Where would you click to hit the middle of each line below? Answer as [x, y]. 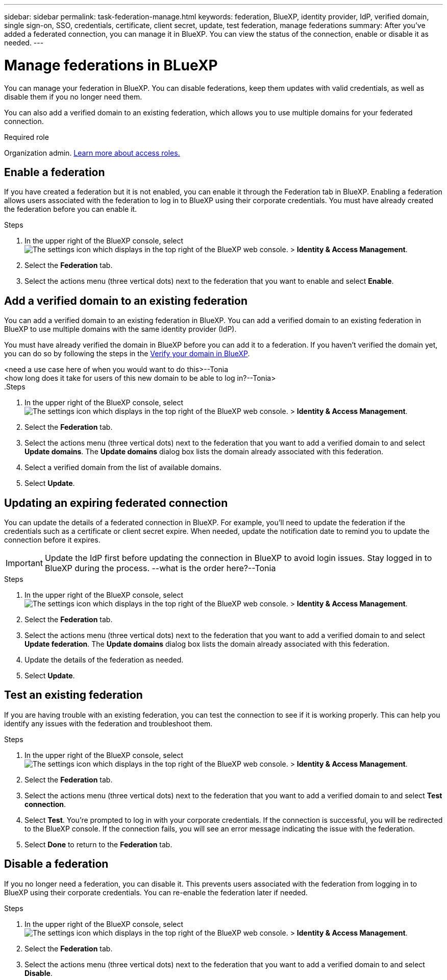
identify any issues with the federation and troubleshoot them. [108, 723]
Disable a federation [56, 864]
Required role [27, 137]
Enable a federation [55, 172]
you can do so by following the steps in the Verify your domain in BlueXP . [127, 354]
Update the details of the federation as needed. [104, 660]
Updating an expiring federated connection [116, 503]
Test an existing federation [73, 695]
